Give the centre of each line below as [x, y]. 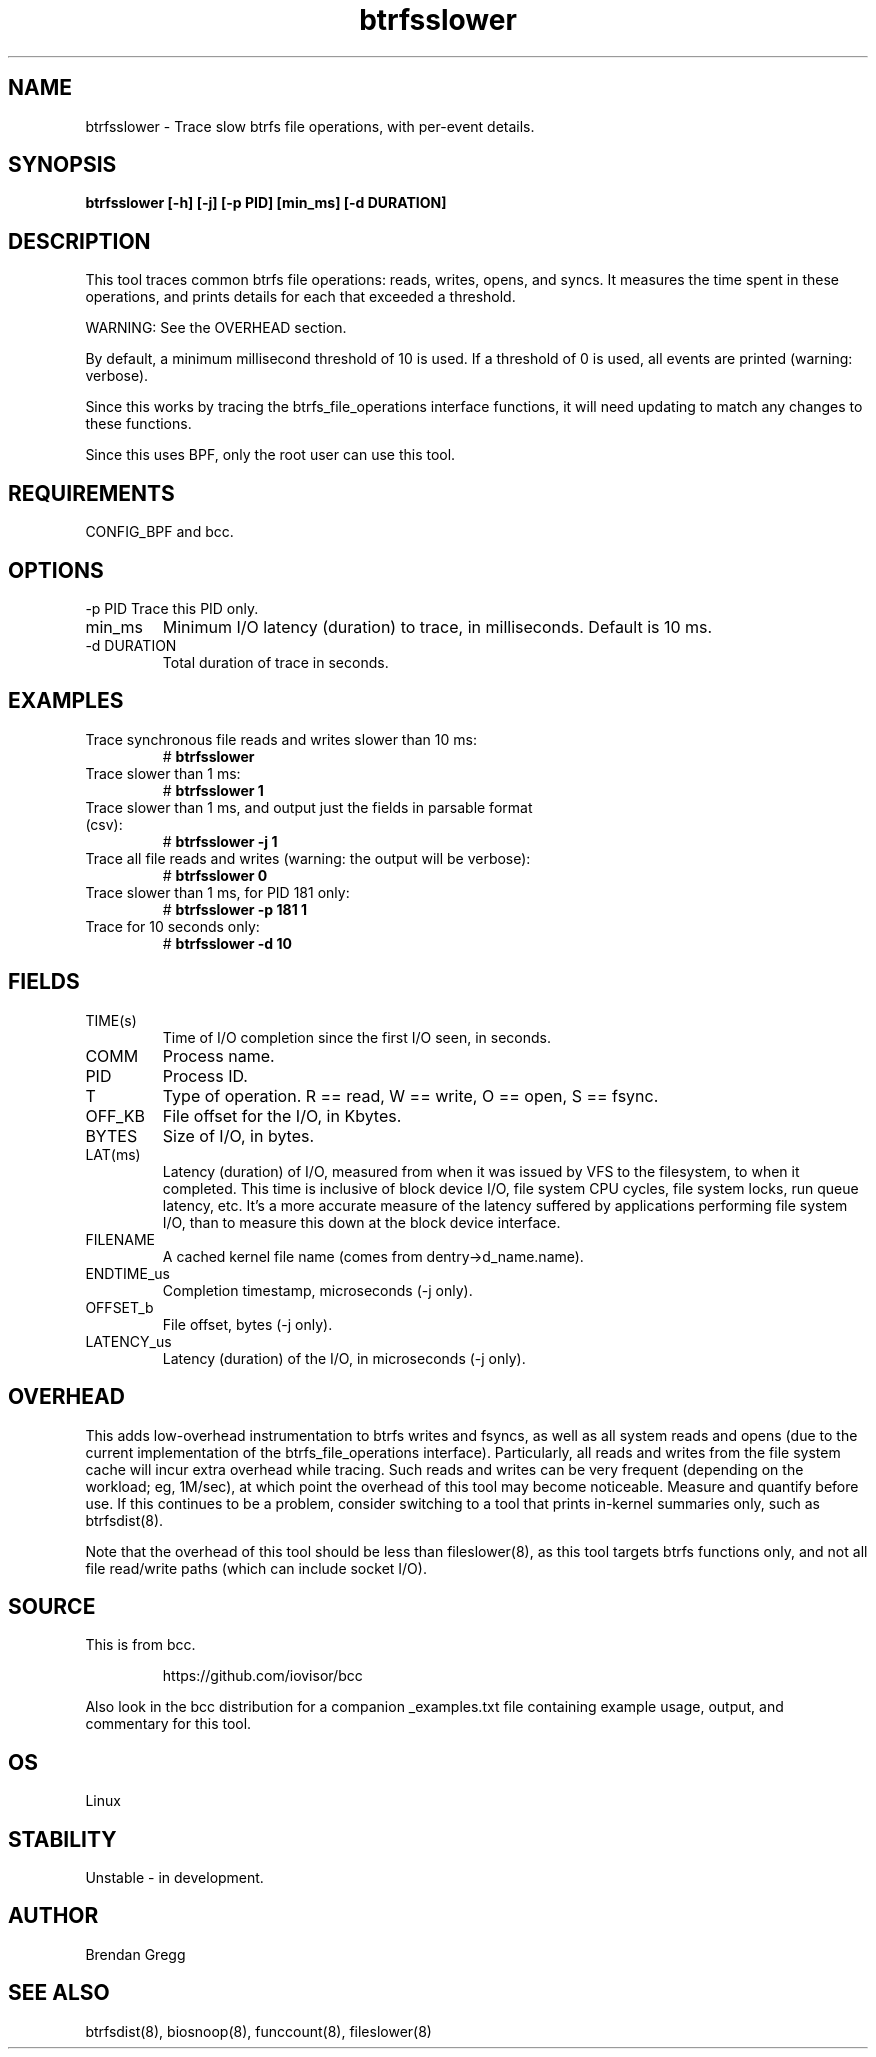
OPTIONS [56, 570]
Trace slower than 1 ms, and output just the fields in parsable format [309, 807]
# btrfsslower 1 [213, 790]
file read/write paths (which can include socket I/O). [256, 1568]
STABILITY [62, 1839]
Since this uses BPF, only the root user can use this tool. [270, 455]
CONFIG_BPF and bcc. [159, 532]
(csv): [104, 824]
